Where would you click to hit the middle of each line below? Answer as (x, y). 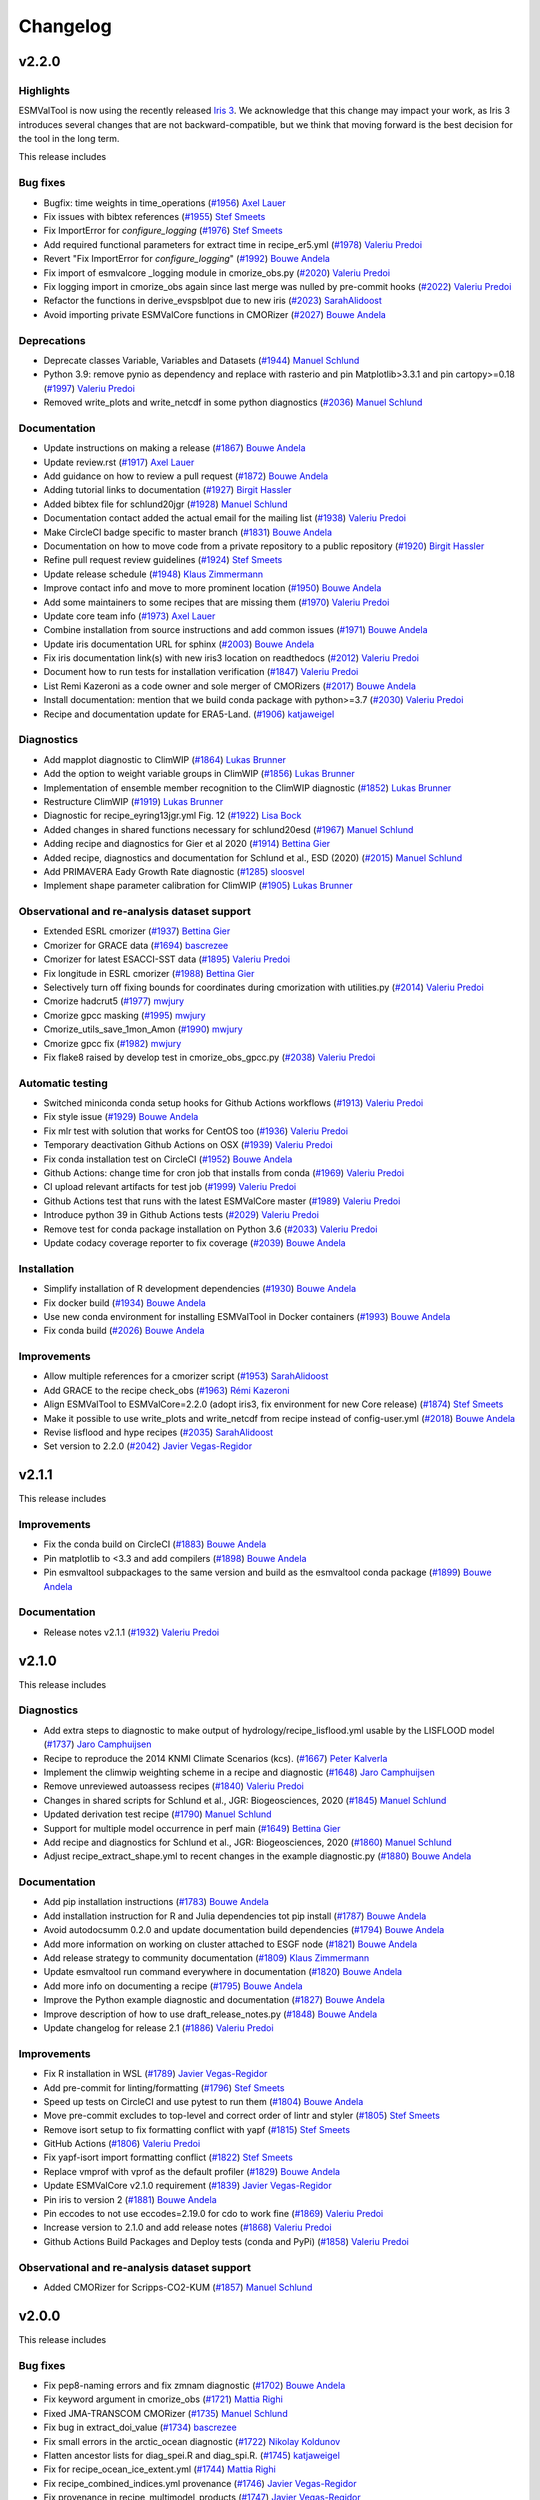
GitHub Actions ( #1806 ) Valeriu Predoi (122, 2144)
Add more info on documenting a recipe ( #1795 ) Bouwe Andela (173, 1986)
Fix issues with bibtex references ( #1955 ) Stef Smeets (154, 217)
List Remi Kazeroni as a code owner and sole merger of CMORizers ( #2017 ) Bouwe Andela (230, 686)
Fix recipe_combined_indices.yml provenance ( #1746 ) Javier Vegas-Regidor (200, 2483)
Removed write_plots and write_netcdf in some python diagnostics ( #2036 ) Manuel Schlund (233, 402)
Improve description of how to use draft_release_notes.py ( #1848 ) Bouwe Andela (210, 2014)
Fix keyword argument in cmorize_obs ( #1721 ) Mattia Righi (163, 2399)
